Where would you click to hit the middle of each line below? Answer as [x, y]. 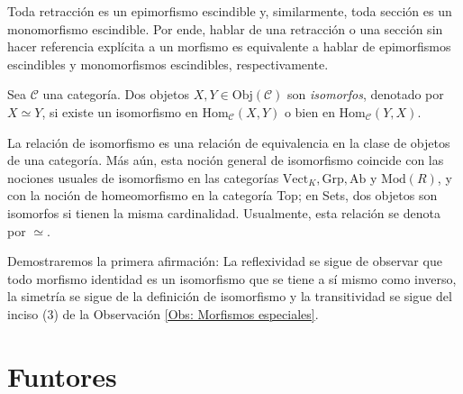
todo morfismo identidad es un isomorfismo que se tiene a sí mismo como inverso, [232, 278]
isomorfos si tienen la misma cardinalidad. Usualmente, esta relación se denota [224, 212]
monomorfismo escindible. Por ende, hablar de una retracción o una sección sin [225, 28]
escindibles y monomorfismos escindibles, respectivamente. [168, 64]
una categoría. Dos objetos [116, 94]
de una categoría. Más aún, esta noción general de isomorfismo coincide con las [226, 160]
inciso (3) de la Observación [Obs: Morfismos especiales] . [163, 313]
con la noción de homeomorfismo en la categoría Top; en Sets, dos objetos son [222, 195]
